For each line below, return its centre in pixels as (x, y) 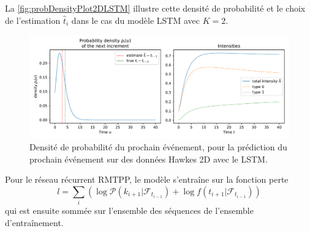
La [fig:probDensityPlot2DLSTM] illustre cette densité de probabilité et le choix (155, 8)
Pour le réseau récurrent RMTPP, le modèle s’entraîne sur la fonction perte (147, 179)
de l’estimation (33, 20)
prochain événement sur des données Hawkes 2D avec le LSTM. (149, 159)
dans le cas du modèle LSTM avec (136, 20)
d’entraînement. (34, 222)
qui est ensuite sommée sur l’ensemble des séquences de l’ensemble (129, 211)
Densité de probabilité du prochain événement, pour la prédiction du (158, 147)
